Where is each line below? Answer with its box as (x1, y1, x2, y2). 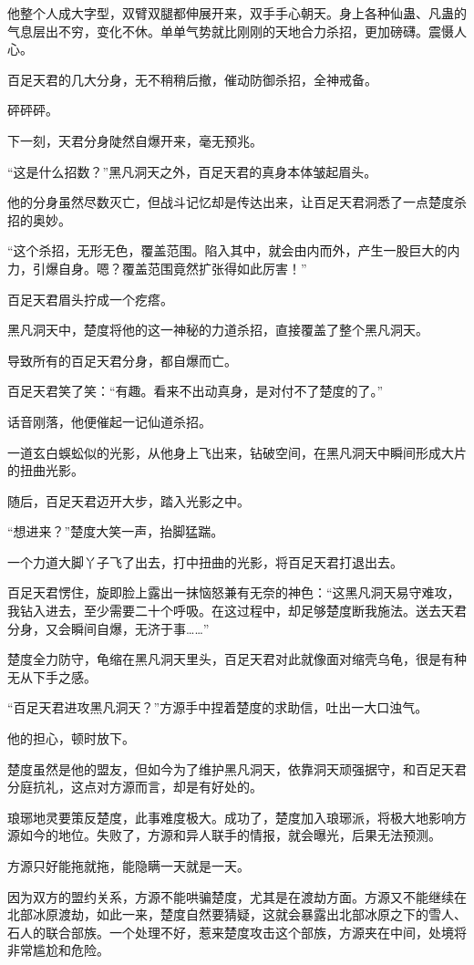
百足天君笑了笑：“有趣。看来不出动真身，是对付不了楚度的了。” (7, 381, 384, 400)
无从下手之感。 (7, 667, 97, 686)
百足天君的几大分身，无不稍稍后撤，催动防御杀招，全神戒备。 (7, 69, 377, 88)
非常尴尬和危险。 (7, 940, 109, 960)
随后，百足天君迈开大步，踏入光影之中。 (7, 491, 250, 510)
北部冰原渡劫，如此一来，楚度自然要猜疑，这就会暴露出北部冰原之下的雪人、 (7, 905, 467, 924)
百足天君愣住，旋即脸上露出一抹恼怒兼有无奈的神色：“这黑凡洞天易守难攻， (7, 583, 460, 602)
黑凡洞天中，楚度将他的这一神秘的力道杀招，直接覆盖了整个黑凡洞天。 (7, 320, 428, 339)
